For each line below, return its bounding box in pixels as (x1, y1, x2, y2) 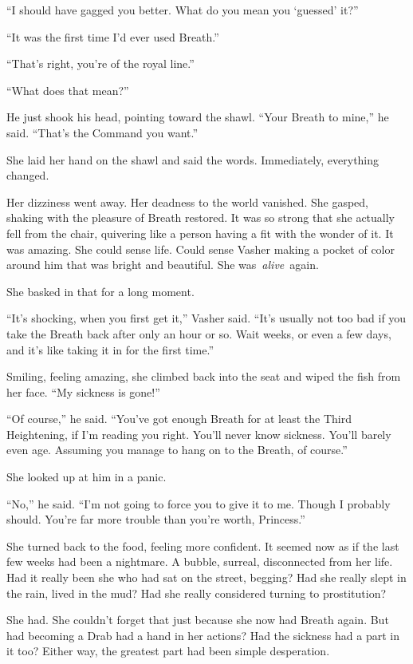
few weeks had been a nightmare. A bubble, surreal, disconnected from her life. (6, 553, 393, 570)
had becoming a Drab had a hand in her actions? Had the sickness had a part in (6, 626, 399, 643)
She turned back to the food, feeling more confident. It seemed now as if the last (6, 537, 399, 554)
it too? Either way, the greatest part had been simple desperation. (6, 642, 330, 659)
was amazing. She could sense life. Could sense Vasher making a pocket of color (6, 240, 395, 257)
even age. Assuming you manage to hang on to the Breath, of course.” (6, 441, 348, 458)
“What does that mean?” (6, 81, 129, 98)
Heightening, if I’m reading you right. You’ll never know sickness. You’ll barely (6, 425, 391, 442)
